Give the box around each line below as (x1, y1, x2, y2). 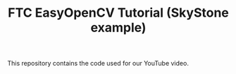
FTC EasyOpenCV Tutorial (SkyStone (8, 5, 229, 21)
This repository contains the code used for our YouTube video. (7, 59, 189, 68)
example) (90, 20, 147, 36)
